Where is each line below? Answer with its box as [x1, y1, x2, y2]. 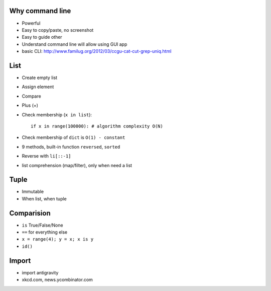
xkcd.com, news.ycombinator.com [22, 277, 93, 283]
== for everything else [22, 229, 68, 235]
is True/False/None [22, 222, 63, 228]
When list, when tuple [22, 195, 67, 201]
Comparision [9, 209, 51, 217]
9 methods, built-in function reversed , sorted [22, 143, 120, 150]
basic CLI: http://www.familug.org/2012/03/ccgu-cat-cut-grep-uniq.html [22, 48, 172, 54]
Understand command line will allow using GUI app [22, 41, 127, 47]
